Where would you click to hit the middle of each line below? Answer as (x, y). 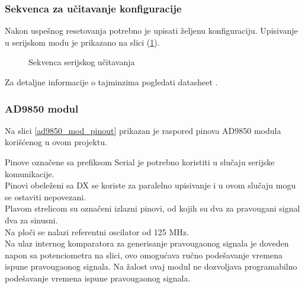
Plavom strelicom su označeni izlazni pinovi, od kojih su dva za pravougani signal (152, 208)
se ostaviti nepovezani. (46, 196)
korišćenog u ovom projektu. (56, 142)
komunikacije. (30, 173)
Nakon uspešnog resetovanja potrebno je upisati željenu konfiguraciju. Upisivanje (151, 31)
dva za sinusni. (31, 220)
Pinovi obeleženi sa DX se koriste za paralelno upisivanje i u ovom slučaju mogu (150, 185)
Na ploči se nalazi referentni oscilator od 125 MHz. (97, 231)
